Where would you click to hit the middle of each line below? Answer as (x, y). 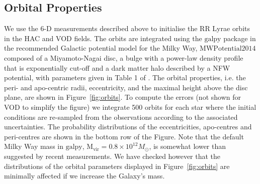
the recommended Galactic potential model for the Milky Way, (101, 48)
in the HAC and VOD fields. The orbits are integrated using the (103, 38)
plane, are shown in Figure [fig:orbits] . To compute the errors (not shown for (122, 97)
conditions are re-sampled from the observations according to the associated (121, 117)
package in (240, 38)
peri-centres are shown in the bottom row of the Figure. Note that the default (124, 136)
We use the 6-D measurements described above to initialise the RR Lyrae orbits (127, 28)
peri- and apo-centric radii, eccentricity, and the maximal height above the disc (126, 87)
